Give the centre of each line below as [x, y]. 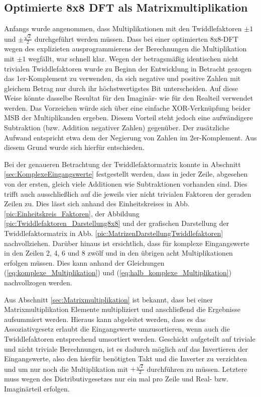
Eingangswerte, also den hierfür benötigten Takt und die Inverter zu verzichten [125, 359]
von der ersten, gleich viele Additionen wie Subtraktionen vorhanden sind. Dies [126, 184]
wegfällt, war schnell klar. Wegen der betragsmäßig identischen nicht [134, 58]
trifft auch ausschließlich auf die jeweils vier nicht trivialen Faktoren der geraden [128, 193]
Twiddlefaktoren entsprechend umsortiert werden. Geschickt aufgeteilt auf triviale [130, 338]
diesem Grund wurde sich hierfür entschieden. [74, 147]
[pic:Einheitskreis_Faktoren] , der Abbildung [72, 213]
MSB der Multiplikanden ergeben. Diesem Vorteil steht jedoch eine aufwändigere [128, 117]
